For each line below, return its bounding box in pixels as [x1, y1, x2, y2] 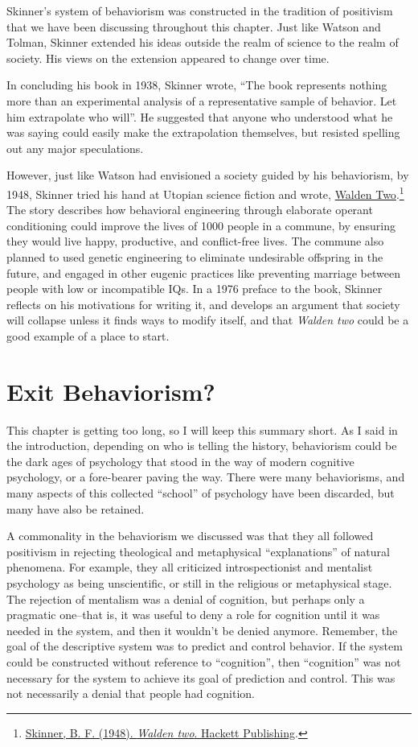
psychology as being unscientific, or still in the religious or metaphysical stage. [6, 575, 392, 591]
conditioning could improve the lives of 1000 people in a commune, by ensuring [6, 217, 396, 233]
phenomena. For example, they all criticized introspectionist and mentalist [6, 559, 373, 576]
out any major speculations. [6, 139, 144, 156]
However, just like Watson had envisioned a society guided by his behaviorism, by [6, 167, 409, 184]
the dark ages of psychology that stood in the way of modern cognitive [6, 452, 354, 469]
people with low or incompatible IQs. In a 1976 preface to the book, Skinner [6, 280, 383, 297]
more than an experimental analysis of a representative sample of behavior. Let [6, 92, 397, 109]
